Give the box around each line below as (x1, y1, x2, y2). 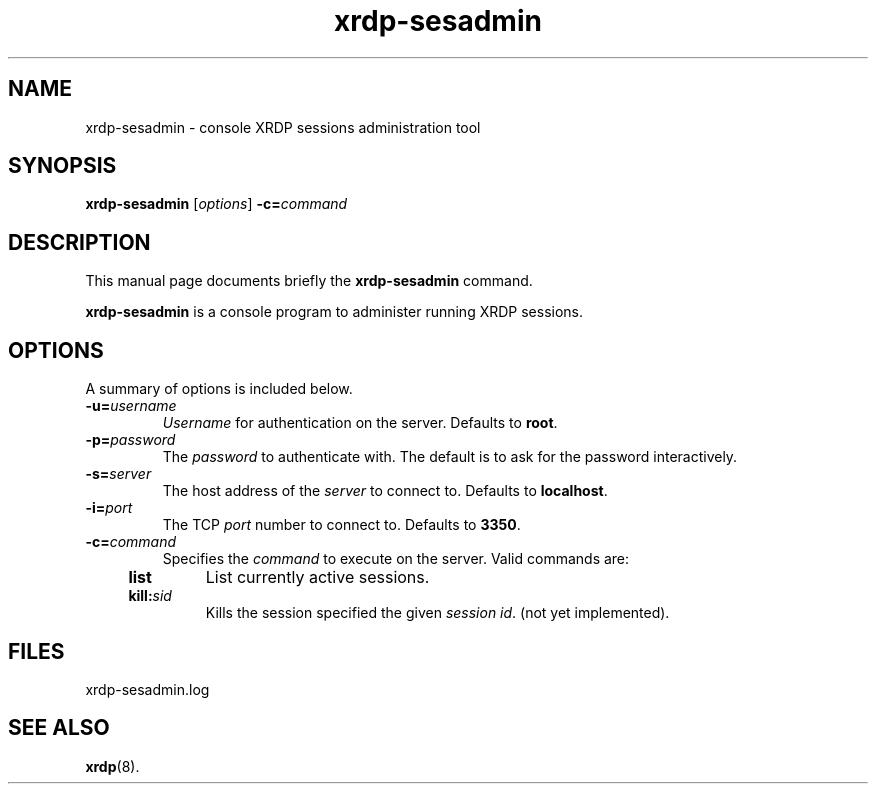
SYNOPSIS (8, 153, 117, 179)
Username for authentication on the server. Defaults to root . (162, 414, 558, 432)
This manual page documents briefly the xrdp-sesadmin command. (85, 272, 533, 290)
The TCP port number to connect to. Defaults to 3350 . (162, 516, 521, 534)
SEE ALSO (8, 715, 110, 741)
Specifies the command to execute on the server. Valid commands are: (162, 550, 630, 568)
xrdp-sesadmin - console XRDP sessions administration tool (85, 118, 481, 136)
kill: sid (128, 587, 172, 605)
